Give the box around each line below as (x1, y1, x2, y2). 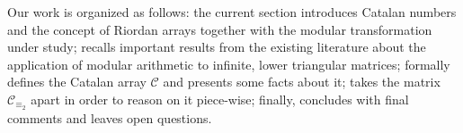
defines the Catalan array (7, 72, 147, 91)
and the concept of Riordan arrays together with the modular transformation (7, 20, 432, 38)
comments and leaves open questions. (7, 108, 212, 127)
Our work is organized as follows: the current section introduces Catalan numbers (7, 3, 457, 21)
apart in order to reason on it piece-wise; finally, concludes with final (31, 89, 409, 108)
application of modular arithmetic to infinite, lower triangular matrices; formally (7, 54, 450, 73)
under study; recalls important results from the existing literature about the (7, 37, 426, 56)
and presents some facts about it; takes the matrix (163, 72, 441, 91)
